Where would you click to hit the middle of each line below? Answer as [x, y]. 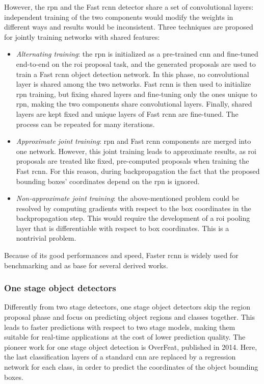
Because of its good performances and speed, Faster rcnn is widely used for [121, 255]
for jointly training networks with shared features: [82, 36]
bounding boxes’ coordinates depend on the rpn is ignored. [108, 181]
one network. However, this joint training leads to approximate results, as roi [136, 151]
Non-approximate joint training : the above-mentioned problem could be [128, 198]
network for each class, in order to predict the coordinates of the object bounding [131, 367]
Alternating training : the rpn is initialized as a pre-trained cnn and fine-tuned [137, 54]
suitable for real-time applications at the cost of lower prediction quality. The [125, 337]
